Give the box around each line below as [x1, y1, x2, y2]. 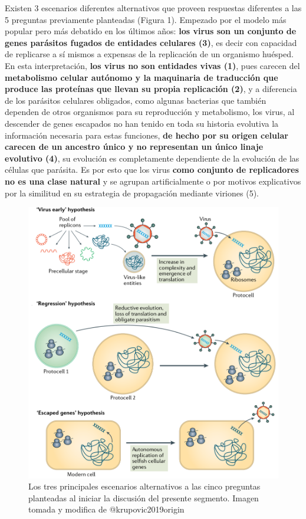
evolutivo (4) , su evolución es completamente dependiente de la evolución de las [5, 152, 300, 164]
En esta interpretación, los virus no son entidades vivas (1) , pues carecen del [5, 59, 300, 71]
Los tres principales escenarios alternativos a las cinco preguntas [28, 480, 261, 492]
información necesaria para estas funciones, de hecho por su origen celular [5, 129, 288, 141]
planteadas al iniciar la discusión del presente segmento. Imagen [28, 491, 259, 504]
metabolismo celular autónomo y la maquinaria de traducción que [5, 71, 278, 83]
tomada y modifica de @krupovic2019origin [28, 503, 185, 515]
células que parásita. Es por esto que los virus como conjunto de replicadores [5, 163, 299, 176]
